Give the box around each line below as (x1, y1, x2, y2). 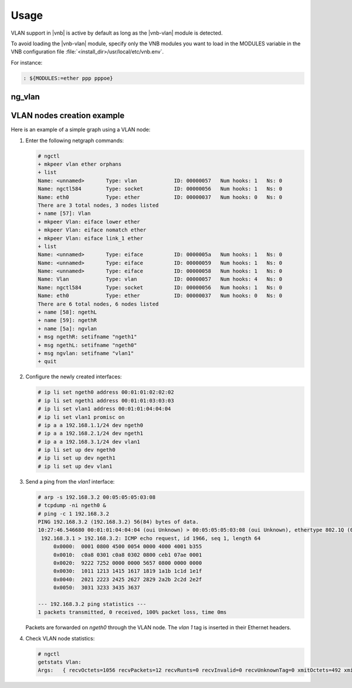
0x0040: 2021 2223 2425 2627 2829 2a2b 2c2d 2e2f (53, 576, 202, 583)
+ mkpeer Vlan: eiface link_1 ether (38, 235, 144, 241)
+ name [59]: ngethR (38, 317, 97, 324)
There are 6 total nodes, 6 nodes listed (38, 300, 159, 307)
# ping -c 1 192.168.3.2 (38, 510, 110, 517)
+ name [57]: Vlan (38, 210, 91, 217)
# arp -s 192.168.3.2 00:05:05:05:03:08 (38, 494, 155, 501)
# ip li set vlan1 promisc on (38, 414, 125, 420)
